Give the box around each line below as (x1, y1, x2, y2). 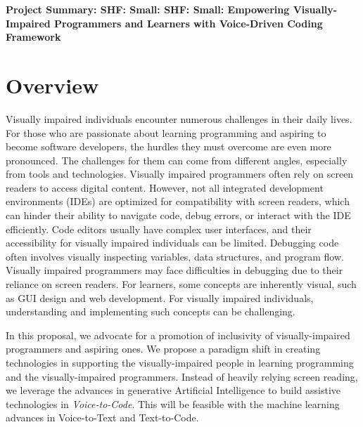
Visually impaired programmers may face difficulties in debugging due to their (6, 263, 343, 277)
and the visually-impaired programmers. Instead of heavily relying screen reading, (6, 369, 358, 383)
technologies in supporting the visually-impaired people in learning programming (6, 355, 354, 369)
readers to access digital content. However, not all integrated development (6, 180, 324, 195)
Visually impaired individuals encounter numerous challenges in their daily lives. (6, 111, 352, 126)
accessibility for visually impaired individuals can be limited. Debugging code (6, 235, 339, 250)
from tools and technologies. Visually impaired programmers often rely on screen (6, 166, 354, 181)
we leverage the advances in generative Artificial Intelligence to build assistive (6, 383, 340, 398)
